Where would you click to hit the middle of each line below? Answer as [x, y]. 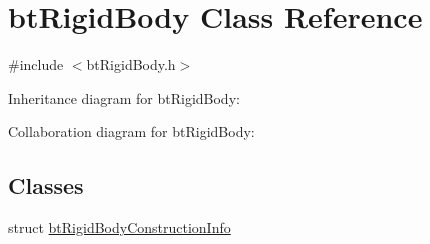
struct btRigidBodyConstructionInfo [119, 227]
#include [36, 64]
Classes [46, 185]
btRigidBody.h [131, 64]
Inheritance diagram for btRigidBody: [124, 97]
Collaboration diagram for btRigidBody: [131, 131]
